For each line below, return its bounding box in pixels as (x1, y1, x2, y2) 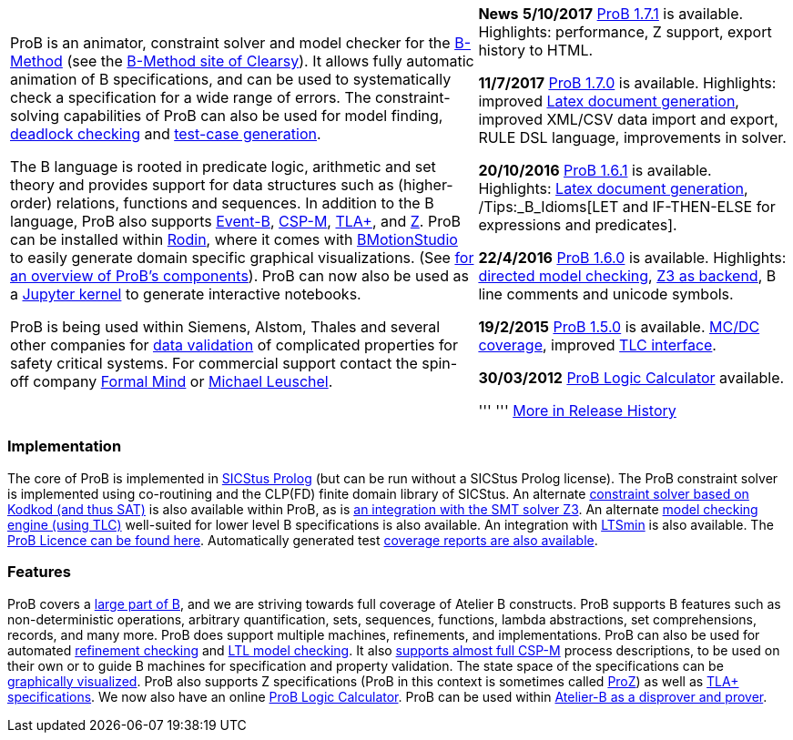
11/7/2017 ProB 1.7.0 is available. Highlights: (478, 74, 777, 92)
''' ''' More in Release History (478, 401, 676, 420)
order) (10, 194, 53, 212)
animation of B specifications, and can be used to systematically (10, 70, 452, 88)
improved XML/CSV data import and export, (478, 110, 778, 128)
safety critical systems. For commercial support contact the (10, 354, 418, 372)
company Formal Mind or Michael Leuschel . (33, 372, 333, 390)
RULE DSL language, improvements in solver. (478, 128, 787, 147)
